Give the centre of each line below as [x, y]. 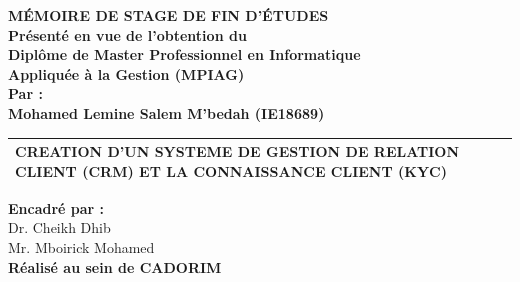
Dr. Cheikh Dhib [59, 227]
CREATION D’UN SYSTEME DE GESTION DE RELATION [237, 151]
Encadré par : [56, 207]
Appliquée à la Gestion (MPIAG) [126, 73]
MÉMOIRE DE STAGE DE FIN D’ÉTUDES [168, 15]
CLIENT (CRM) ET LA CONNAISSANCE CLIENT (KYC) [231, 170]
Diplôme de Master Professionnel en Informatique [184, 54]
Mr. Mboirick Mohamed [81, 246]
